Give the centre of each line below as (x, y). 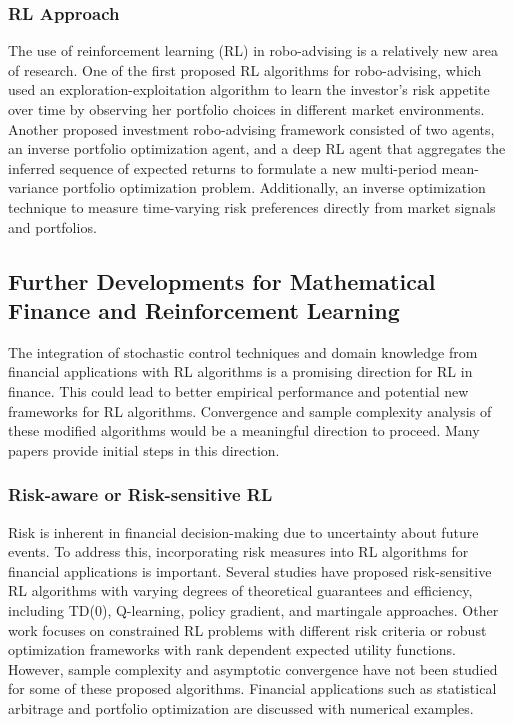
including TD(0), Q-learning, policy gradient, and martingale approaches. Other (253, 609)
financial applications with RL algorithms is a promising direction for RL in (240, 371)
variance (33, 187)
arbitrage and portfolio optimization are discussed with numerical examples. (241, 707)
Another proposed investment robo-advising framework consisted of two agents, (251, 128)
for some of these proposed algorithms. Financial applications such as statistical (252, 688)
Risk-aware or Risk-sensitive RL (140, 494)
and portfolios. (52, 226)
